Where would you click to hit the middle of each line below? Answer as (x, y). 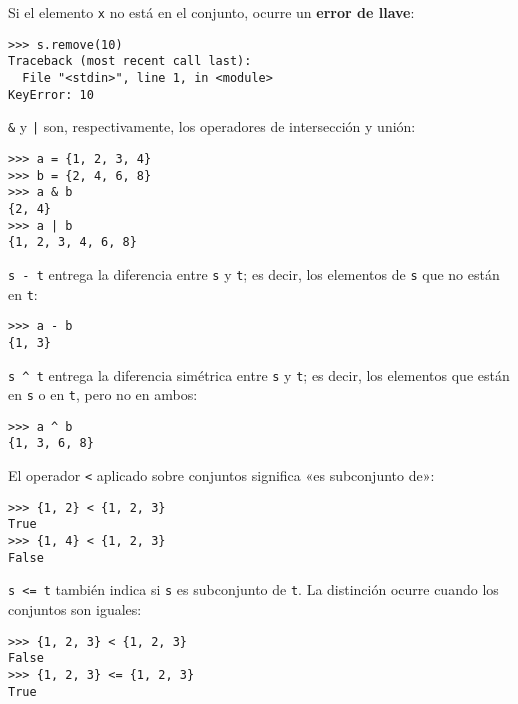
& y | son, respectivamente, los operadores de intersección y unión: (212, 126)
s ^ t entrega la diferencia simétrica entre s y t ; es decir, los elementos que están (259, 374)
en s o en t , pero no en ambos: (103, 394)
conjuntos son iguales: (75, 609)
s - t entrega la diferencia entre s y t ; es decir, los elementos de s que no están (254, 273)
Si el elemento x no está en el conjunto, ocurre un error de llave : (211, 12)
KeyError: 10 (51, 94)
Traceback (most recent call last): (130, 61)
